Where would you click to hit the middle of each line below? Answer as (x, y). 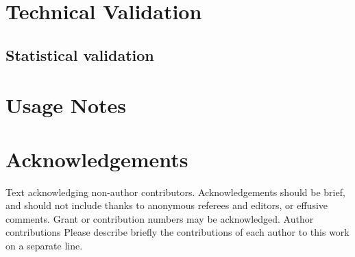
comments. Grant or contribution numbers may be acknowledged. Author (160, 218)
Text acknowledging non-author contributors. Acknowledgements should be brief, (175, 192)
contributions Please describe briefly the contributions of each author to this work (177, 232)
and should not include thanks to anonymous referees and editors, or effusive (167, 205)
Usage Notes (66, 105)
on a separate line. (44, 246)
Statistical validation (80, 54)
